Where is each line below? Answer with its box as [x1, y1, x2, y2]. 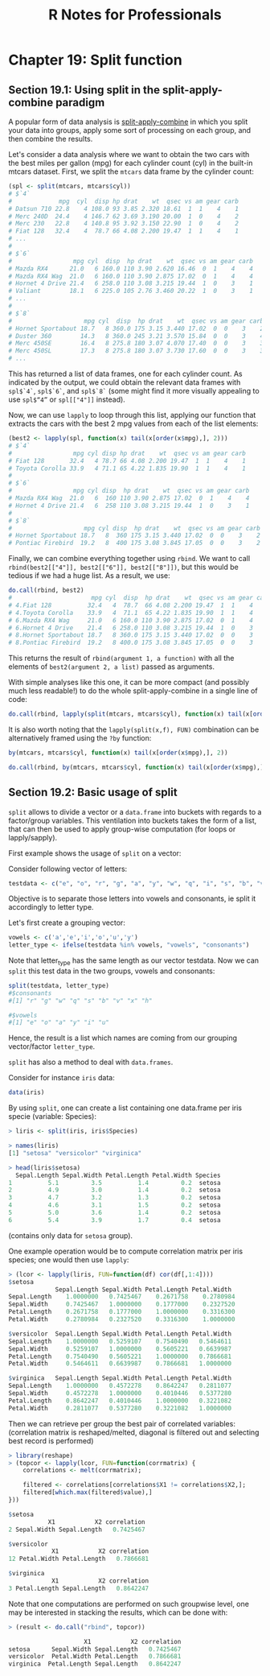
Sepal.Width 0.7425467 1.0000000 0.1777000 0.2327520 [8, 1300, 235, 1309]
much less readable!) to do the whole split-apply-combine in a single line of [8, 686, 259, 696]
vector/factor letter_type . [8, 1042, 96, 1051]
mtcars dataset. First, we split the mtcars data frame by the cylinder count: [8, 167, 255, 176]
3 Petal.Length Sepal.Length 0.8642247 [8, 1584, 149, 1592]
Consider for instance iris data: [8, 1073, 115, 1083]
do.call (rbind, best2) [8, 586, 84, 595]
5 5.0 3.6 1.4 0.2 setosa [8, 1209, 221, 1217]
